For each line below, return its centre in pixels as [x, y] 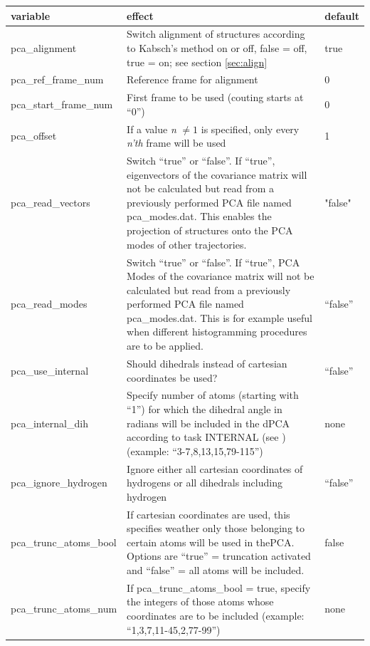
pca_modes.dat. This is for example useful [220, 317]
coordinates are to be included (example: [216, 615]
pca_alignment [44, 47]
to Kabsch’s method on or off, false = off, [217, 47]
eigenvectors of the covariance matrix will [217, 174]
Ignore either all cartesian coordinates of [215, 468]
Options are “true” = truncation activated [219, 556]
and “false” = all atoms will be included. [216, 569]
